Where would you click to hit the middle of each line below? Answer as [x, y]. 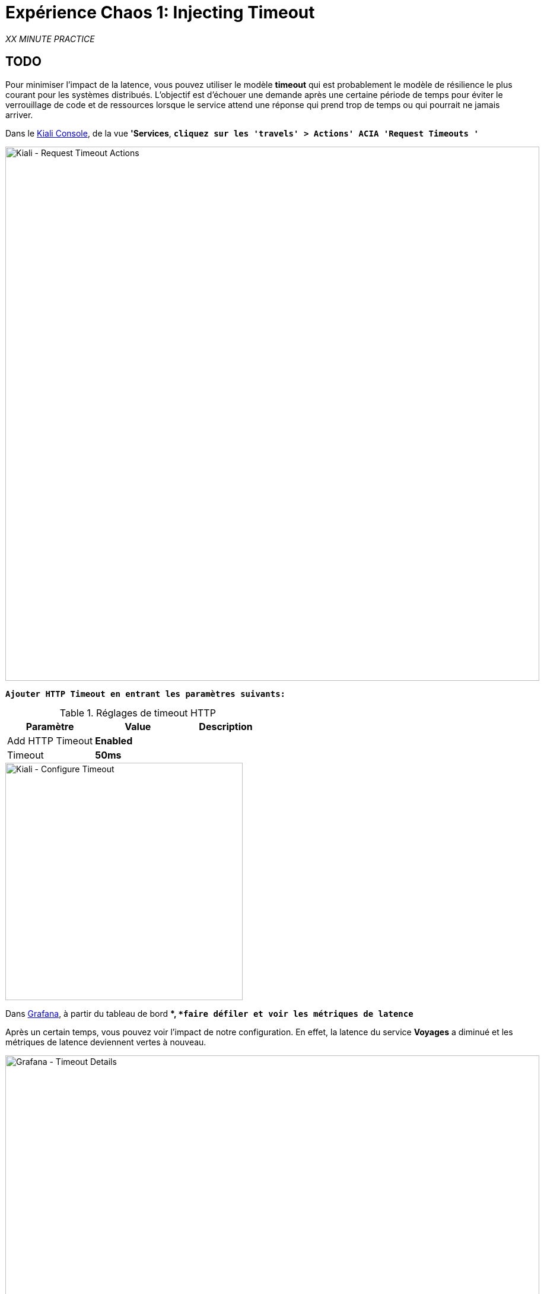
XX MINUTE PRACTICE [50, 39]
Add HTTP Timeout [50, 740]
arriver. [19, 115]
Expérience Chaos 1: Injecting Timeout [160, 12]
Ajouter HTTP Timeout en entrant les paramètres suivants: [146, 694]
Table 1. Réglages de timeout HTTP [138, 713]
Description [226, 726]
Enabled [114, 740]
